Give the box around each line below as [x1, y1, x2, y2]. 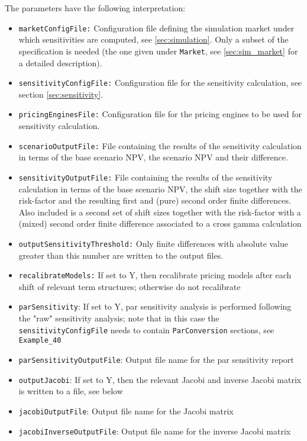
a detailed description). [18, 56, 102, 69]
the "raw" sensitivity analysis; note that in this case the [18, 312, 219, 324]
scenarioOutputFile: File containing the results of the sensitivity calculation [18, 139, 302, 152]
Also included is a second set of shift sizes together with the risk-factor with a [18, 205, 301, 218]
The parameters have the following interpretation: [5, 2, 186, 14]
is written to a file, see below [18, 385, 123, 397]
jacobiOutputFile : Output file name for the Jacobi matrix [18, 404, 234, 417]
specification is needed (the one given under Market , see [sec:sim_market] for [18, 44, 298, 57]
